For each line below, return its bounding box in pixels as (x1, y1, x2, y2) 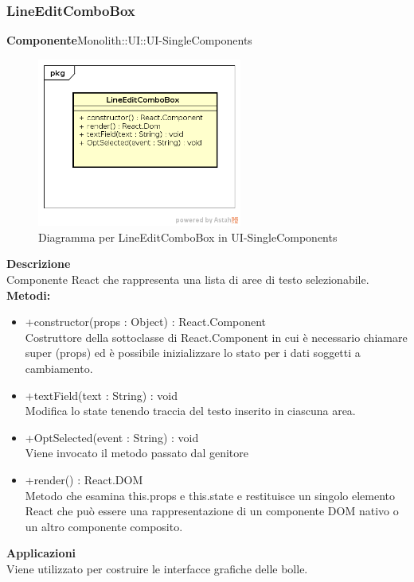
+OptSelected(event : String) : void (25, 429, 199, 445)
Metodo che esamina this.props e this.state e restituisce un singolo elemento (25, 487, 395, 503)
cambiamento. (25, 360, 93, 377)
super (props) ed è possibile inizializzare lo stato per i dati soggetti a (25, 344, 361, 361)
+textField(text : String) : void (25, 386, 178, 403)
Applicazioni (6, 545, 76, 561)
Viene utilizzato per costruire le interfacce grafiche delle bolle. (6, 560, 308, 576)
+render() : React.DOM (25, 471, 143, 487)
